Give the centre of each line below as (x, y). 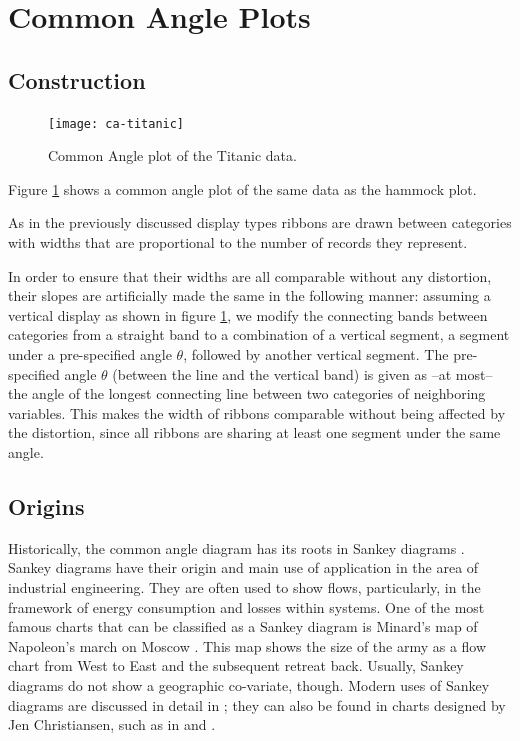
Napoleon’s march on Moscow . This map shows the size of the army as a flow (247, 645)
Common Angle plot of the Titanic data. (172, 155)
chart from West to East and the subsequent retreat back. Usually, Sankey (236, 665)
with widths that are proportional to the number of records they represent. (238, 242)
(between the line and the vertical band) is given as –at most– (302, 373)
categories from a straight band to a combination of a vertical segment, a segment (259, 334)
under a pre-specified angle (90, 353)
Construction (77, 79)
